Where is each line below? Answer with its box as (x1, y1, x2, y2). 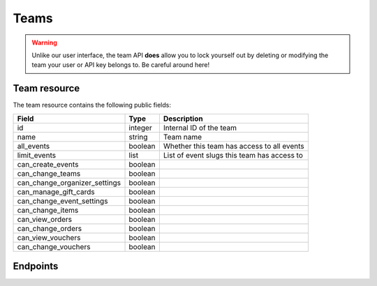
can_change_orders (17, 223, 82, 233)
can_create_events (17, 159, 79, 169)
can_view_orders (17, 214, 73, 224)
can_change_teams (17, 168, 81, 178)
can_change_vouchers (17, 241, 91, 251)
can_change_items (17, 205, 79, 215)
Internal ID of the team (163, 123, 237, 133)
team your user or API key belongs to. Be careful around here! (31, 61, 210, 69)
